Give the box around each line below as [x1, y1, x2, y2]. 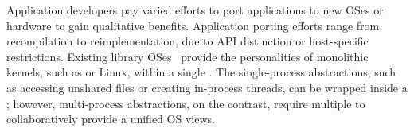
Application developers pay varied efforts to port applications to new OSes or [6, 2, 384, 17]
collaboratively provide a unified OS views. [6, 111, 215, 127]
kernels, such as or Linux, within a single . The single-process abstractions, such [6, 64, 396, 80]
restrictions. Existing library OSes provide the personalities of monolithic [6, 48, 369, 64]
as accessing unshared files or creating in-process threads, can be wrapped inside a [6, 79, 408, 95]
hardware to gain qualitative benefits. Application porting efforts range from [6, 17, 380, 33]
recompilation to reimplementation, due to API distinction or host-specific [6, 33, 369, 49]
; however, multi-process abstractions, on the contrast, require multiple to [6, 95, 365, 111]
